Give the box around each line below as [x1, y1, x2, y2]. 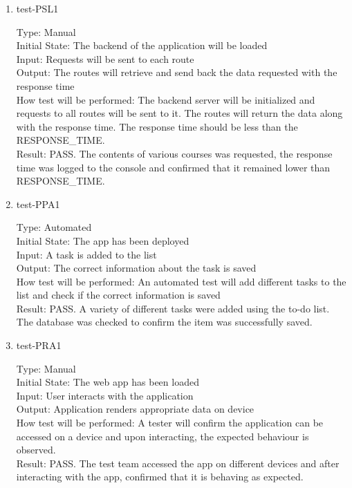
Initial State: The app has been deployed [16, 233, 189, 247]
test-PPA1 [16, 196, 60, 211]
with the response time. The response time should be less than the [16, 119, 298, 133]
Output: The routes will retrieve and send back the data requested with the [16, 65, 337, 79]
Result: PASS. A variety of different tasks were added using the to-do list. [16, 301, 330, 315]
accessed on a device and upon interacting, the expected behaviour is [16, 429, 309, 443]
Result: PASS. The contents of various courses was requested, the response [16, 146, 333, 160]
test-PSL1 [16, 1, 59, 15]
